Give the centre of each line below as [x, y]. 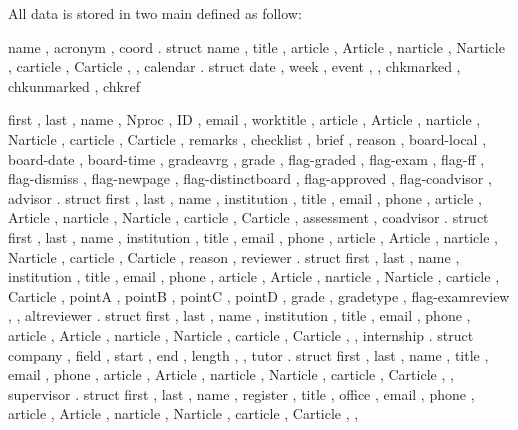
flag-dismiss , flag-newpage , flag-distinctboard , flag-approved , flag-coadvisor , [250, 178]
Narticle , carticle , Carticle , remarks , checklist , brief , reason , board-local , [247, 138]
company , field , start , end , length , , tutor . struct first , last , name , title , [248, 354]
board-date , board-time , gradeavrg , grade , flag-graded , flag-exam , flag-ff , [246, 158]
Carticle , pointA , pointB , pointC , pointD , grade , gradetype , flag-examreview [259, 295]
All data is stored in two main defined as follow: [155, 13]
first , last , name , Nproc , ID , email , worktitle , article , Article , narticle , [244, 119]
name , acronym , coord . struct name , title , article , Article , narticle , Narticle [256, 46]
